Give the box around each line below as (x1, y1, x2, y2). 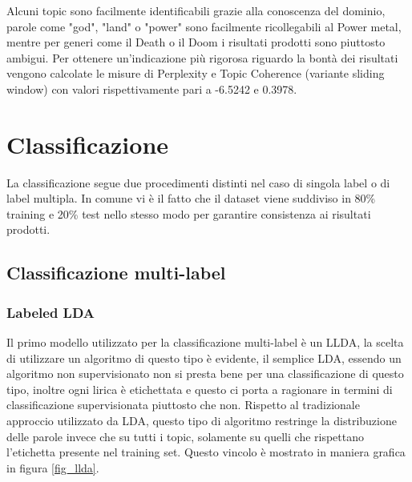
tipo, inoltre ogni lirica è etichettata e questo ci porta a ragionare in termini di (6, 380, 393, 397)
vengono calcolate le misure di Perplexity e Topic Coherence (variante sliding (6, 65, 385, 82)
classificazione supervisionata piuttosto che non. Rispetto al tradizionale (6, 396, 360, 413)
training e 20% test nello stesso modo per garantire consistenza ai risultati (6, 205, 371, 222)
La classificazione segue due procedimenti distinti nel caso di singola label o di (6, 174, 390, 191)
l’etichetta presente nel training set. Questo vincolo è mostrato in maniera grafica (6, 444, 406, 460)
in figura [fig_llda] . (6, 459, 99, 476)
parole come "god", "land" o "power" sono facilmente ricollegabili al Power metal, (6, 18, 402, 34)
